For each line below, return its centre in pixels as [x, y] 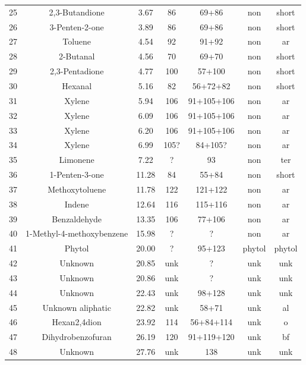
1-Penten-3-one [77, 174]
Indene [77, 204]
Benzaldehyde [77, 218]
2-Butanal [77, 56]
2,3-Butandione [77, 12]
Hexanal [77, 85]
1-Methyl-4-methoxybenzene [77, 233]
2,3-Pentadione [77, 71]
